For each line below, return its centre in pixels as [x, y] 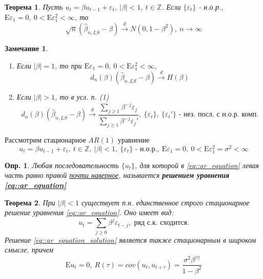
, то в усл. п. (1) [82, 96]
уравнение [134, 140]
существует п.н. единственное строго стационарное [165, 202]
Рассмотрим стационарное [45, 140]
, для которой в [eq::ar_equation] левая [197, 165]
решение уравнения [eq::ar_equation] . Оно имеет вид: [89, 212]
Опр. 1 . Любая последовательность [62, 165]
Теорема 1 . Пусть [34, 7]
